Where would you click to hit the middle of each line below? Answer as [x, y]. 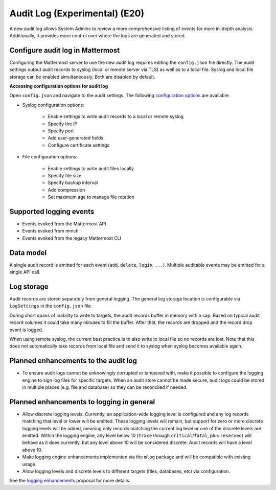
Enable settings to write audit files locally [91, 168]
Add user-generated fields [76, 138]
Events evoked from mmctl [50, 231]
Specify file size [65, 175]
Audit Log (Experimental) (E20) [77, 13]
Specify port [61, 131]
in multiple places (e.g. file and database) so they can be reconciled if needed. [105, 387]
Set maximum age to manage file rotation [91, 197]
